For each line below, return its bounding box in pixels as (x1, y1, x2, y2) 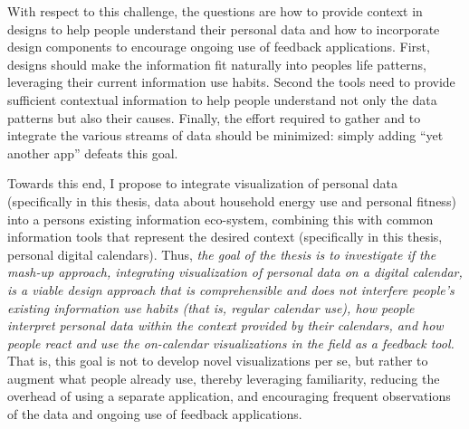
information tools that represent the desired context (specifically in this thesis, (7, 227, 443, 246)
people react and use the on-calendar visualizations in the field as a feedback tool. (7, 333, 455, 352)
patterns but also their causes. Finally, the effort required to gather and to (7, 108, 421, 127)
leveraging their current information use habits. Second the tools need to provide (7, 72, 455, 91)
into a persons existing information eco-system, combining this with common (7, 209, 434, 228)
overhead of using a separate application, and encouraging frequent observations (7, 386, 451, 405)
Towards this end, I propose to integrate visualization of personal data (7, 174, 398, 193)
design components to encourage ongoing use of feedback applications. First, (7, 37, 430, 56)
